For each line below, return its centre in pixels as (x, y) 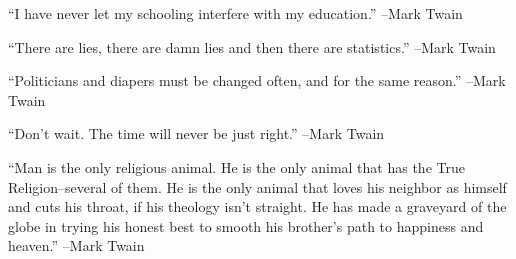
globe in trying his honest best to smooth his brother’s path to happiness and (246, 225)
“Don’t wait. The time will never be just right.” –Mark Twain (196, 133)
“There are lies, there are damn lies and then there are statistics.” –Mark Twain (252, 46)
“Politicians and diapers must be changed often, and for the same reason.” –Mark (257, 80)
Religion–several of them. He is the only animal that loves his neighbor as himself (257, 186)
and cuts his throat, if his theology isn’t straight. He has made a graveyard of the (257, 206)
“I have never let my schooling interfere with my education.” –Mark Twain (235, 13)
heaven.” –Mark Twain (76, 245)
